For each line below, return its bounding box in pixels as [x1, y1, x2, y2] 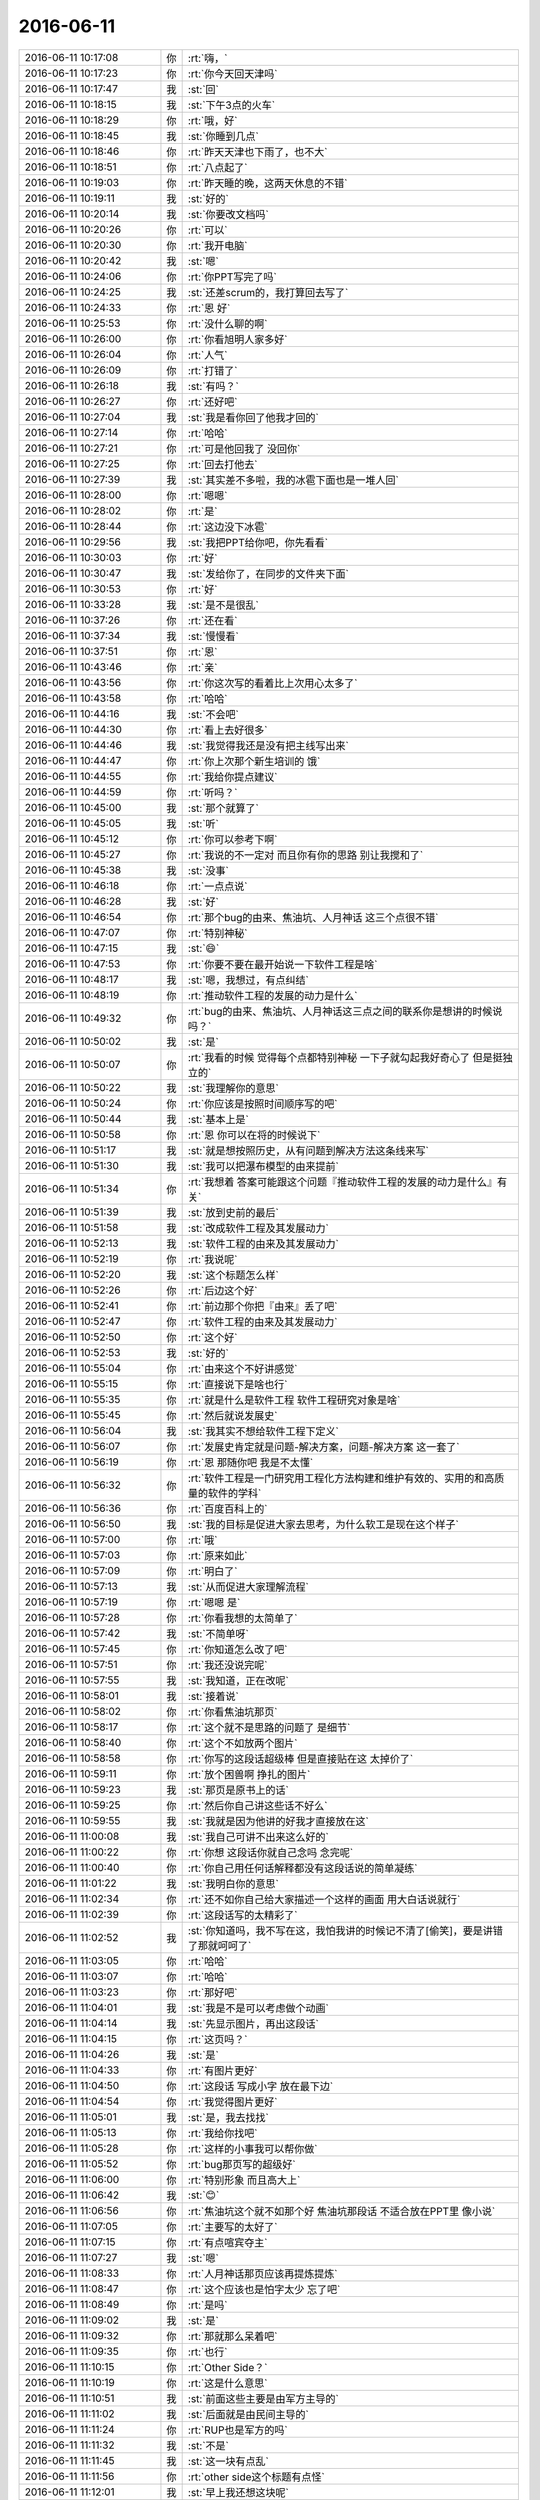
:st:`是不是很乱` [187, 598, 260, 612]
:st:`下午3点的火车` [187, 98, 275, 112]
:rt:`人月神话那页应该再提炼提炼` [187, 2266, 338, 2280]
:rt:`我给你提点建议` [187, 770, 278, 784]
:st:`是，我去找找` [187, 2110, 270, 2124]
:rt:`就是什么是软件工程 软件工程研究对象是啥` [187, 1393, 401, 1407]
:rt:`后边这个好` [187, 1283, 258, 1297]
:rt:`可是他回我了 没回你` [187, 441, 301, 455]
